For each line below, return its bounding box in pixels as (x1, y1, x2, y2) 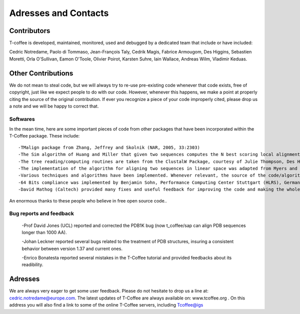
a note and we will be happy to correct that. (9, 103, 99, 109)
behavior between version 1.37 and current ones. (21, 245, 122, 251)
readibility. (21, 261, 43, 267)
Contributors (9, 26, 50, 35)
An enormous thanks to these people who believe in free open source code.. (9, 197, 167, 203)
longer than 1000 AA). (21, 229, 67, 235)
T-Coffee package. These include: (9, 133, 80, 139)
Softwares (9, 115, 35, 122)
